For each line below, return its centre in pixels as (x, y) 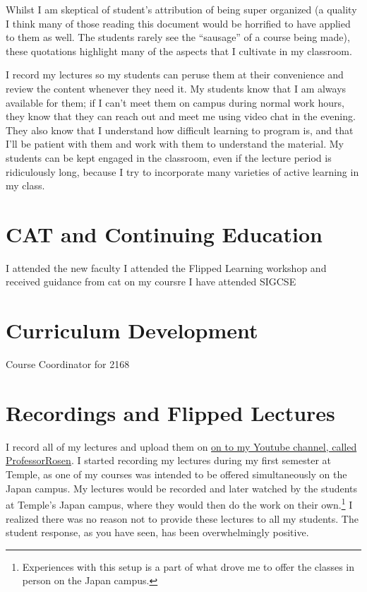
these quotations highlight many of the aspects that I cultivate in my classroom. (179, 51)
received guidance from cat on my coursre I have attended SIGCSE (151, 282)
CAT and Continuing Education (164, 233)
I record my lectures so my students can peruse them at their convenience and (175, 75)
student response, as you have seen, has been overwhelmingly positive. (157, 532)
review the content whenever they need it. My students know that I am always (176, 88)
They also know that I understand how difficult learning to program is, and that (180, 130)
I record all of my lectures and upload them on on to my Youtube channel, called (181, 446)
